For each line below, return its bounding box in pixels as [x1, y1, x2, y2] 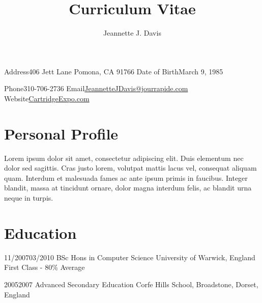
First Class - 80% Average [4, 262, 85, 272]
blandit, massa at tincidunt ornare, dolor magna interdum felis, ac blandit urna [4, 182, 252, 193]
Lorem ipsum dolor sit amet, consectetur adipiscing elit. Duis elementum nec [4, 152, 244, 163]
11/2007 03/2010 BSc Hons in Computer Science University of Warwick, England [4, 252, 255, 262]
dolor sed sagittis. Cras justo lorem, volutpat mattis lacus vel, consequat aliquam [4, 162, 257, 173]
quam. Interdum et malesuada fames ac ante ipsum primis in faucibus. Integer [4, 172, 248, 183]
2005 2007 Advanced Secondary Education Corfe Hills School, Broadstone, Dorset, [4, 279, 258, 289]
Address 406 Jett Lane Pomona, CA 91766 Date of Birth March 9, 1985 [4, 66, 223, 76]
